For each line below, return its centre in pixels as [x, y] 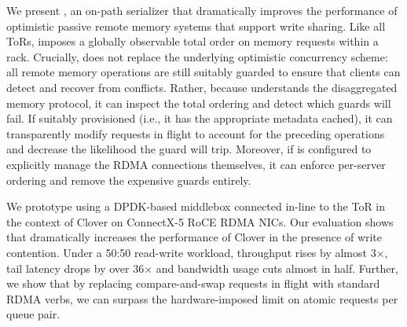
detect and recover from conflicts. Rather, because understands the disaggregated [202, 87]
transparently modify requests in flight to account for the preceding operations [196, 133]
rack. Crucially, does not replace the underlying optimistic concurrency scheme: [197, 56]
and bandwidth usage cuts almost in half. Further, [277, 268]
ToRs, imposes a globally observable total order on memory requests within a [192, 41]
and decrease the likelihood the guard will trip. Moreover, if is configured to [189, 149]
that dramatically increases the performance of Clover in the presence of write [194, 237]
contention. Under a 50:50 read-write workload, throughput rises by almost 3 [191, 252]
